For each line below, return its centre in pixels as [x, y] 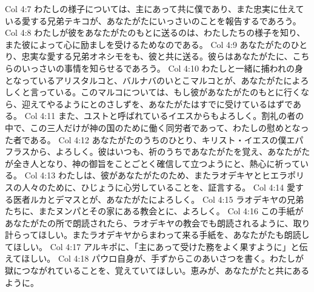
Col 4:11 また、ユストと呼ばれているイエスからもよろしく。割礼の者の [164, 116]
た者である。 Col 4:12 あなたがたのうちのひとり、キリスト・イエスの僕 [146, 139]
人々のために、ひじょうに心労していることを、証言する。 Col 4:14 [153, 187]
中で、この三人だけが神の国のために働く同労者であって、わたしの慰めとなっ [157, 127]
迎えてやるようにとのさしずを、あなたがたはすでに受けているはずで [157, 104]
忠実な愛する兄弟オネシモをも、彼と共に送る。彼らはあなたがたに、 [157, 56]
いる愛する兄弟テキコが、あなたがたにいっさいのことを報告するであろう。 [153, 20]
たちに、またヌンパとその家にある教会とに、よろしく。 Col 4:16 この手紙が [154, 211]
